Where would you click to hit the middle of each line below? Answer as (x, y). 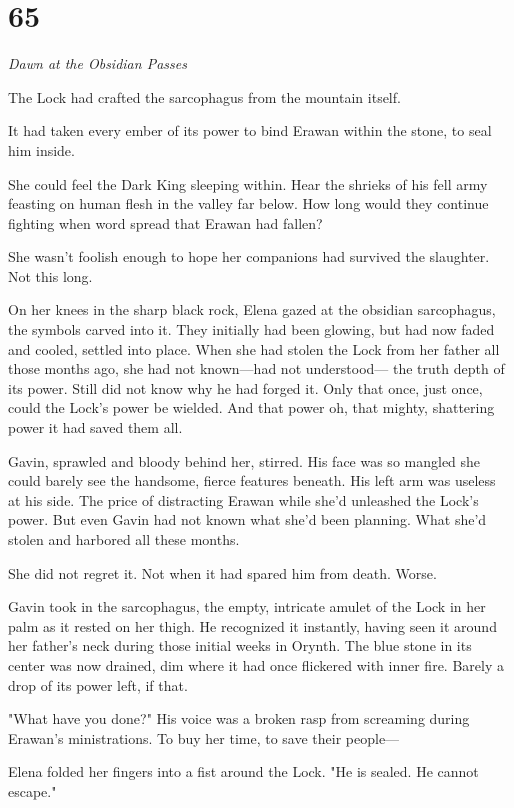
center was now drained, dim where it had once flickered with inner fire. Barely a (256, 664)
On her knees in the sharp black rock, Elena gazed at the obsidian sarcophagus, (252, 309)
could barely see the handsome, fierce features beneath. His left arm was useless (252, 480)
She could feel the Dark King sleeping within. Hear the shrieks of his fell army (248, 183)
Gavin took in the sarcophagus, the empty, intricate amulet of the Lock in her (247, 606)
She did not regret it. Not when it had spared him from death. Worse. (222, 572)
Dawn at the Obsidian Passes (97, 63)
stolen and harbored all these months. (124, 539)
